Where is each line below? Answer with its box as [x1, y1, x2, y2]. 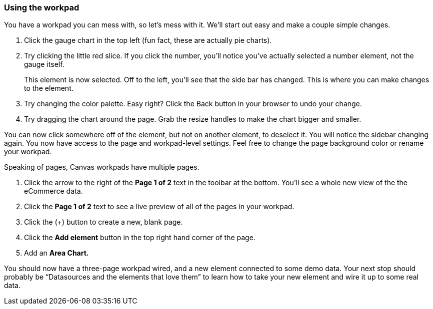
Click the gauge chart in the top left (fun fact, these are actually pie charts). [24, 36, 272, 45]
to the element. [24, 84, 73, 93]
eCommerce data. [24, 187, 83, 196]
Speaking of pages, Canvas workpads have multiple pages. [4, 163, 199, 172]
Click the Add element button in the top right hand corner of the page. [24, 233, 255, 242]
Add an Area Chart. [24, 249, 89, 258]
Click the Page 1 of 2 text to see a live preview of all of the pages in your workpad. [24, 202, 294, 211]
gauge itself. [24, 60, 64, 69]
